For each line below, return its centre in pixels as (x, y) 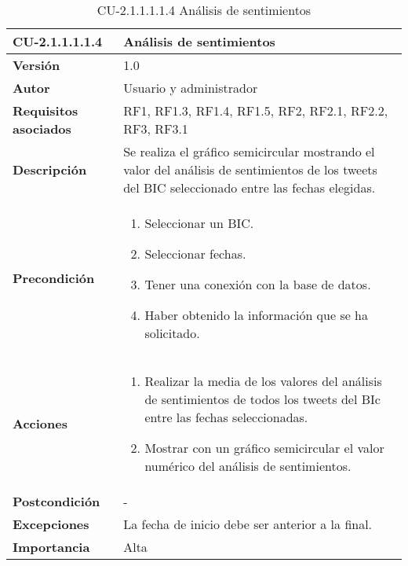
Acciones (40, 423)
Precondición (54, 278)
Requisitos (46, 110)
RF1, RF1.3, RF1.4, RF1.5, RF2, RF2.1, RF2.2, (256, 110)
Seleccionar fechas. (195, 254)
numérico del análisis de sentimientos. (248, 466)
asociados (42, 129)
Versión (36, 65)
